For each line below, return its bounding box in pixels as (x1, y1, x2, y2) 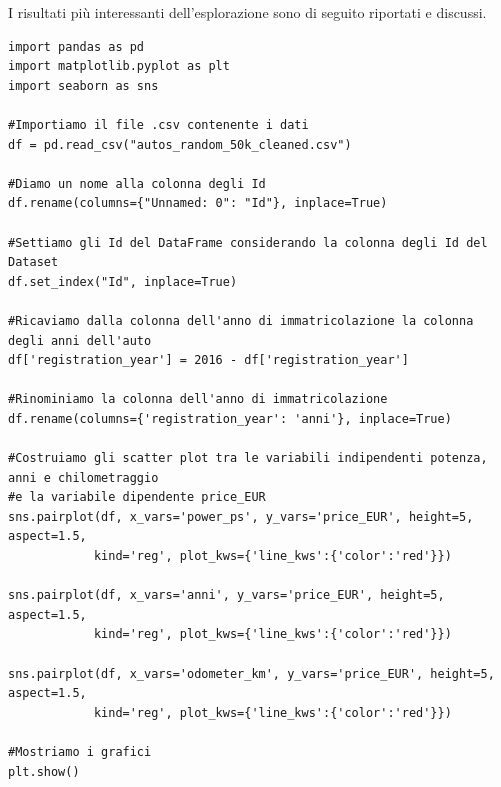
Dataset (8, 255, 59, 270)
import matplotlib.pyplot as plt (8, 59, 230, 74)
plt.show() (8, 764, 80, 779)
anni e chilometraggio (8, 470, 159, 485)
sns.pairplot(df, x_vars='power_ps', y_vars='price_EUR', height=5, (8, 509, 474, 524)
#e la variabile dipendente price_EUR (8, 490, 266, 505)
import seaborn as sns (8, 78, 159, 93)
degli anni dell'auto (8, 333, 152, 348)
